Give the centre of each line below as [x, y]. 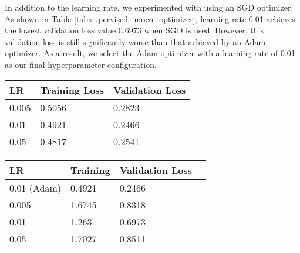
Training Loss [72, 90]
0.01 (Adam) [36, 187]
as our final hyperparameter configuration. [81, 64]
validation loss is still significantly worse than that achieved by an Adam [135, 41]
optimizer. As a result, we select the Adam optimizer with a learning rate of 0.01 [150, 53]
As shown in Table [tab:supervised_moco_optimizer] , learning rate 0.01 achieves [150, 18]
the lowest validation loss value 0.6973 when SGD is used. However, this [134, 30]
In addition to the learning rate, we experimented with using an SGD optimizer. [149, 7]
